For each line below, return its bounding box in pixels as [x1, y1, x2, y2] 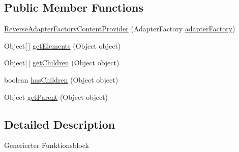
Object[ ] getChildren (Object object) [4, 57, 119, 68]
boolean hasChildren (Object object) [4, 74, 118, 85]
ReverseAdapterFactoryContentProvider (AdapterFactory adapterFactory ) [4, 23, 235, 34]
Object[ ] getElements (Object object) [4, 40, 121, 51]
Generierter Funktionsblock [4, 140, 89, 150]
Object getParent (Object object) [4, 91, 108, 102]
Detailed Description [4, 116, 115, 132]
